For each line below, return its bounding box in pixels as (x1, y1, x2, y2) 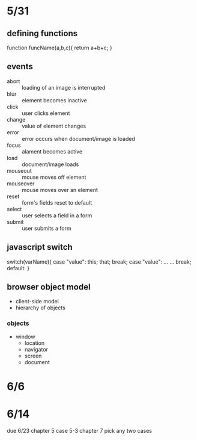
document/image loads (22, 161, 79, 168)
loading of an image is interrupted (22, 84, 106, 91)
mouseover (7, 179, 35, 187)
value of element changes (22, 122, 86, 129)
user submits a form (22, 225, 71, 232)
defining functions (7, 28, 78, 39)
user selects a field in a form (22, 212, 92, 219)
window (15, 333, 35, 340)
